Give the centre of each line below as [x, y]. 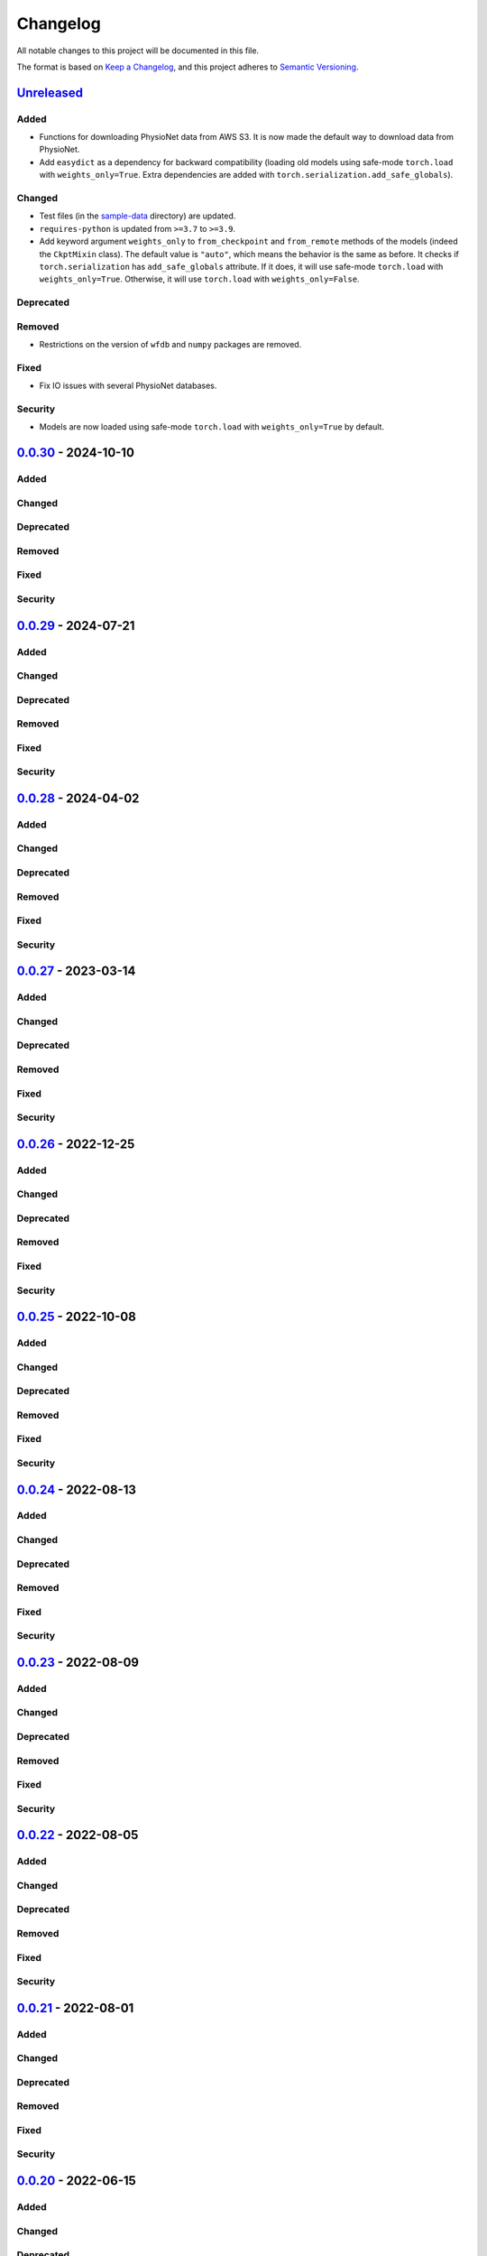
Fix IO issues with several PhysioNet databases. [128, 386]
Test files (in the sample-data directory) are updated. [138, 216]
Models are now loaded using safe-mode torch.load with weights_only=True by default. [212, 427]
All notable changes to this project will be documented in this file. [138, 51]
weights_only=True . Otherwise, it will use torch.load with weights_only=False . [199, 279]
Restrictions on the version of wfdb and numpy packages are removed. [170, 345]
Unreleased [50, 92]
